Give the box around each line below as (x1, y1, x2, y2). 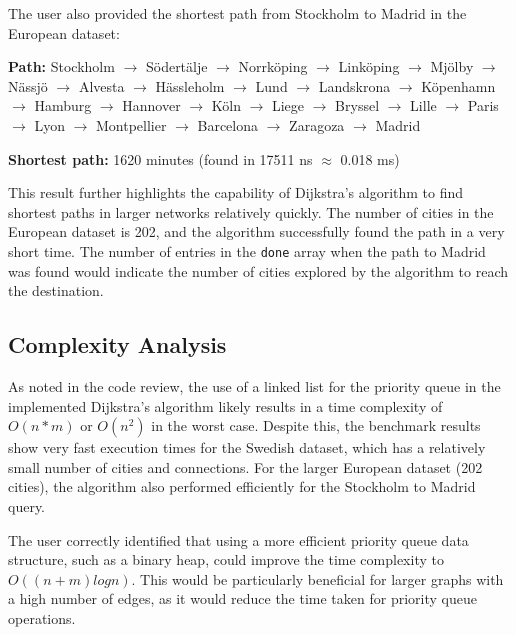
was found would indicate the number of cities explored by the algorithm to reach (8, 260, 509, 281)
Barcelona (197, 114, 259, 135)
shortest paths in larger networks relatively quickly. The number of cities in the (8, 201, 494, 222)
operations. (8, 607, 76, 628)
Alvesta (78, 75, 125, 96)
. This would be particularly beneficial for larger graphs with (131, 568, 504, 589)
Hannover (122, 95, 181, 116)
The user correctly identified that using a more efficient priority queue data (8, 529, 469, 550)
